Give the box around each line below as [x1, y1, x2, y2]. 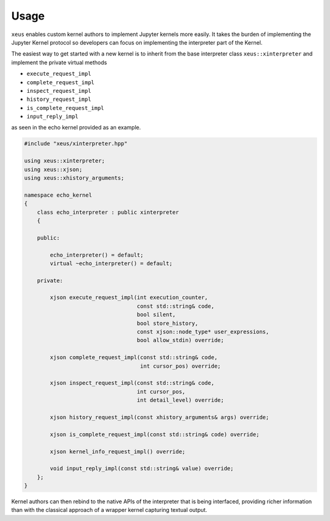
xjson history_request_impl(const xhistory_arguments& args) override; [50, 414, 269, 421]
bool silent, [136, 312, 176, 318]
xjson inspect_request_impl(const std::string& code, [50, 379, 215, 387]
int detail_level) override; [136, 397, 224, 404]
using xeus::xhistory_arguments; [24, 175, 125, 181]
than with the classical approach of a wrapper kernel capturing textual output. [11, 506, 208, 514]
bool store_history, [136, 319, 199, 327]
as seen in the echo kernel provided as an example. [11, 124, 141, 131]
